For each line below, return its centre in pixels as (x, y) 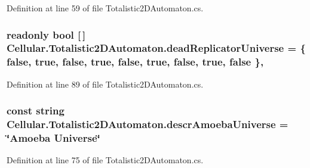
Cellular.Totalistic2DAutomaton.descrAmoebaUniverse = (148, 124)
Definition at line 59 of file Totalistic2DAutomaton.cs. (105, 8)
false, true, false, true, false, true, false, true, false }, (135, 62)
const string (36, 111)
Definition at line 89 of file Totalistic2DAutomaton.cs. (105, 84)
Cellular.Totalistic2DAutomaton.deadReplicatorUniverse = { (156, 48)
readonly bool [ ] (46, 34)
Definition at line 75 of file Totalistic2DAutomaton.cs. (105, 160)
